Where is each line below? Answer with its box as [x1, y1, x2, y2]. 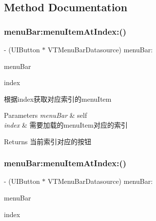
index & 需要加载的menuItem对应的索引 [4, 119, 128, 130]
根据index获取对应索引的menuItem [4, 93, 112, 104]
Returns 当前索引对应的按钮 [4, 136, 92, 146]
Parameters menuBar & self [4, 110, 87, 120]
